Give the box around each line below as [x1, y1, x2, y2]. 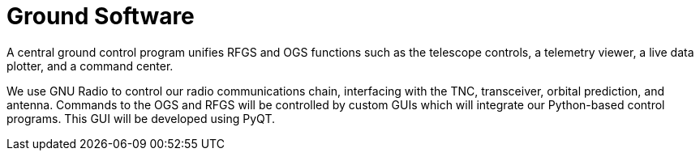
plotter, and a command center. [6, 58, 174, 73]
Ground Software [6, 2, 195, 30]
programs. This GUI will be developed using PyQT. [6, 111, 275, 125]
